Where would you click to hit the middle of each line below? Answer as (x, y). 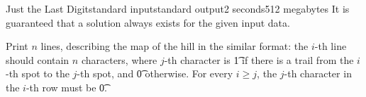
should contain (38, 59)
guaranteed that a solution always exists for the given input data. (148, 22)
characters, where (119, 59)
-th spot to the (38, 73)
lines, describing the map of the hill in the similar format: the (174, 46)
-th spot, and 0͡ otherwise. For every (155, 73)
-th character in (318, 73)
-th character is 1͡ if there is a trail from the (259, 59)
